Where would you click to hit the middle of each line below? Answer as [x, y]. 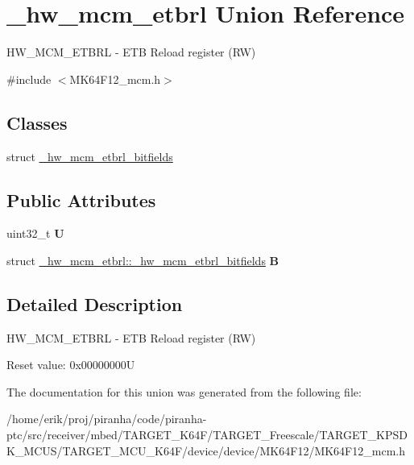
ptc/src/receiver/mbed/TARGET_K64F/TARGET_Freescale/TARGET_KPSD [207, 435]
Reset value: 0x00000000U [71, 365]
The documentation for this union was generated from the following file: [184, 391]
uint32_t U [35, 233]
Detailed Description [95, 303]
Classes [37, 122]
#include [29, 79]
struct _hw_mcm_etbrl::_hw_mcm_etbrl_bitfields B [143, 260]
